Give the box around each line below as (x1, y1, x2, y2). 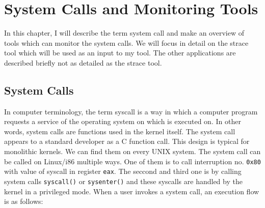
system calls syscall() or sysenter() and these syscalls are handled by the (4, 175, 243, 186)
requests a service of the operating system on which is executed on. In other (4, 116, 241, 127)
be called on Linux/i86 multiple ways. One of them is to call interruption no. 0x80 (4, 156, 261, 166)
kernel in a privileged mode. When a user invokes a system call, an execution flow (4, 186, 259, 196)
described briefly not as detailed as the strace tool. (4, 57, 162, 68)
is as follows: (4, 196, 43, 206)
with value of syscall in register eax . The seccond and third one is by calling (4, 166, 242, 176)
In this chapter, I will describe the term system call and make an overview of (4, 27, 244, 38)
